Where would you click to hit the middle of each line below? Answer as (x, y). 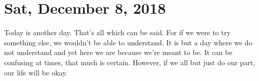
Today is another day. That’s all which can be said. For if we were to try (118, 32)
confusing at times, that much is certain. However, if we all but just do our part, (130, 62)
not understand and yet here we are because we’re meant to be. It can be (118, 52)
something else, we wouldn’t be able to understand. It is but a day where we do (128, 42)
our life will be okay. (36, 72)
